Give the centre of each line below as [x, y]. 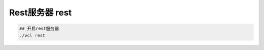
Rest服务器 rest [40, 12]
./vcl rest [32, 35]
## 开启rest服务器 [39, 29]
